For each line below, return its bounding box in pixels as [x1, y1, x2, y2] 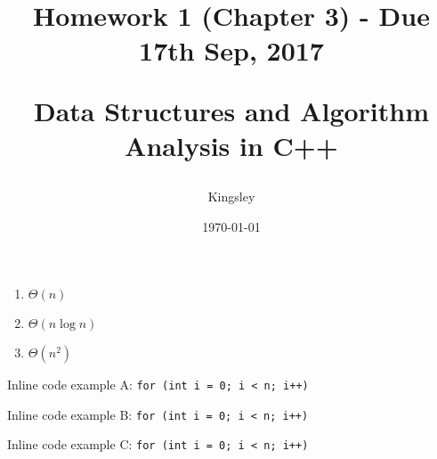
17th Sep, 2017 [139, 32, 324, 69]
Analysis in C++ [125, 127, 338, 163]
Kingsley [207, 186, 255, 205]
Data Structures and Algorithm [33, 92, 430, 128]
